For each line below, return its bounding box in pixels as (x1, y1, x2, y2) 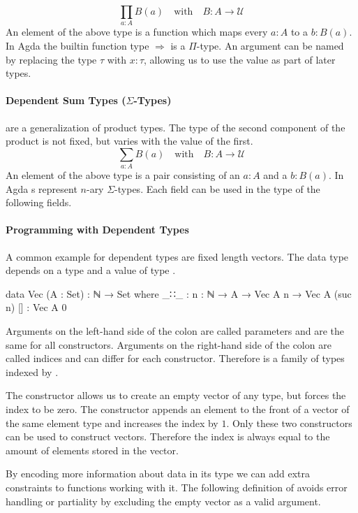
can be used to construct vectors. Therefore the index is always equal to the (6, 429, 330, 444)
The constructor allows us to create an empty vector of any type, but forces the (6, 388, 346, 403)
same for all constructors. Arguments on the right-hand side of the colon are (6, 337, 331, 352)
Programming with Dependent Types (6, 222, 189, 237)
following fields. (6, 195, 72, 210)
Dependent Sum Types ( (6, 93, 126, 108)
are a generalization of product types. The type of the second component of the (6, 120, 345, 134)
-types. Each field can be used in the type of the (114, 181, 320, 196)
